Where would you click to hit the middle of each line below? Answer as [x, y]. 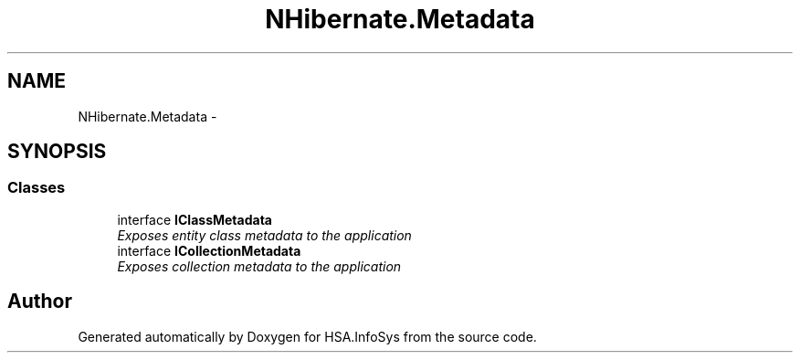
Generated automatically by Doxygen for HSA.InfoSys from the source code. [307, 336]
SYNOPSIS [57, 152]
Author [40, 302]
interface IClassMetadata [195, 219]
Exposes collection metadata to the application [259, 266]
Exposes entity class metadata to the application [264, 235]
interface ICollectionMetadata [209, 250]
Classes [37, 188]
